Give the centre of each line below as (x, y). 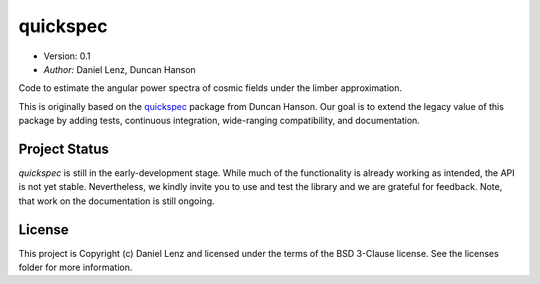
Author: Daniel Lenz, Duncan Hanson (120, 69)
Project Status (64, 148)
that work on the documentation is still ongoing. (116, 201)
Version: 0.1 (67, 56)
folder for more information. (75, 267)
